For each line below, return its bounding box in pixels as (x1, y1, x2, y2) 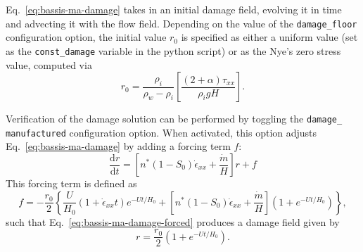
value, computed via (6, 57, 92, 72)
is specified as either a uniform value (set (181, 30, 358, 44)
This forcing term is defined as (6, 176, 137, 190)
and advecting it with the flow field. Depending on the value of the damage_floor (6, 15, 357, 30)
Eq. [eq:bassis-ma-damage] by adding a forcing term (6, 139, 231, 153)
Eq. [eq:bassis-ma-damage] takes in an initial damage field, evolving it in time (6, 2, 342, 16)
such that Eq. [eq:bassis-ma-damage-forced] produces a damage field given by (6, 214, 340, 229)
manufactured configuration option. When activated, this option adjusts (6, 125, 317, 139)
